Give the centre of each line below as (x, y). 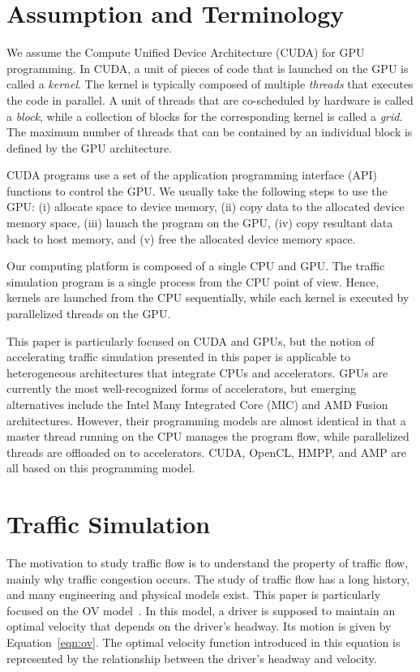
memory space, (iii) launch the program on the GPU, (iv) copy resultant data (200, 223)
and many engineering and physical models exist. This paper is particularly (194, 594)
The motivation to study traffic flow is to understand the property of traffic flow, (208, 563)
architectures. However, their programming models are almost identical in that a (206, 420)
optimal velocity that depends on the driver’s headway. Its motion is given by (199, 626)
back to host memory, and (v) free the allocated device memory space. (181, 238)
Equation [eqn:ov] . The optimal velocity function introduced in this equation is (204, 642)
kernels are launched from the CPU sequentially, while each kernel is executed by (208, 297)
